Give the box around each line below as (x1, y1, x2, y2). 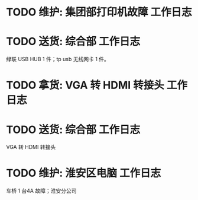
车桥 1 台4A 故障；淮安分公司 (6, 188, 77, 195)
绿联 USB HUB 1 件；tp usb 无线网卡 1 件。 (6, 56, 109, 63)
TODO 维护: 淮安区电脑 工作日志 (6, 167, 161, 180)
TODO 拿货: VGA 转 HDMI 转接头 (6, 78, 164, 92)
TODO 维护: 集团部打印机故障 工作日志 (6, 5, 192, 19)
